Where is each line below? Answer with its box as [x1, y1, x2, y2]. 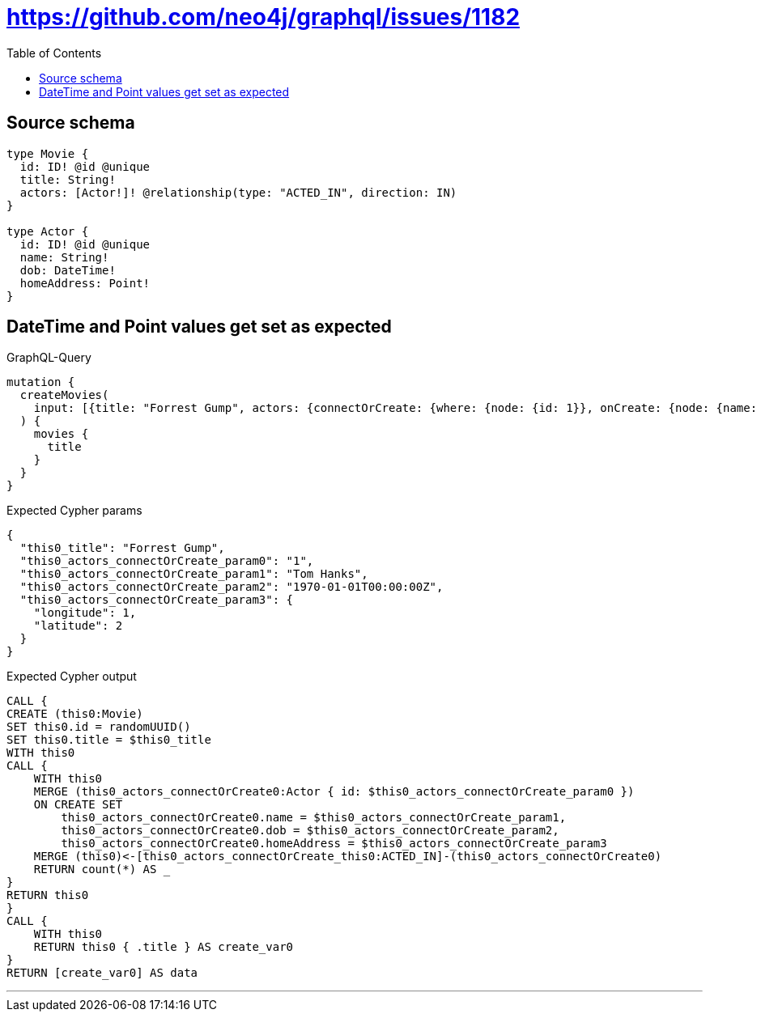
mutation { [6, 375, 75, 389]
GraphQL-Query [6, 350, 91, 365]
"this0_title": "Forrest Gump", [19, 541, 225, 555]
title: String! [19, 172, 116, 186]
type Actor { [6, 224, 89, 238]
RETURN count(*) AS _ [33, 863, 171, 876]
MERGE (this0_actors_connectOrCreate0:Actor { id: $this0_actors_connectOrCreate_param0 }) [33, 785, 635, 799]
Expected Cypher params [6, 503, 142, 518]
